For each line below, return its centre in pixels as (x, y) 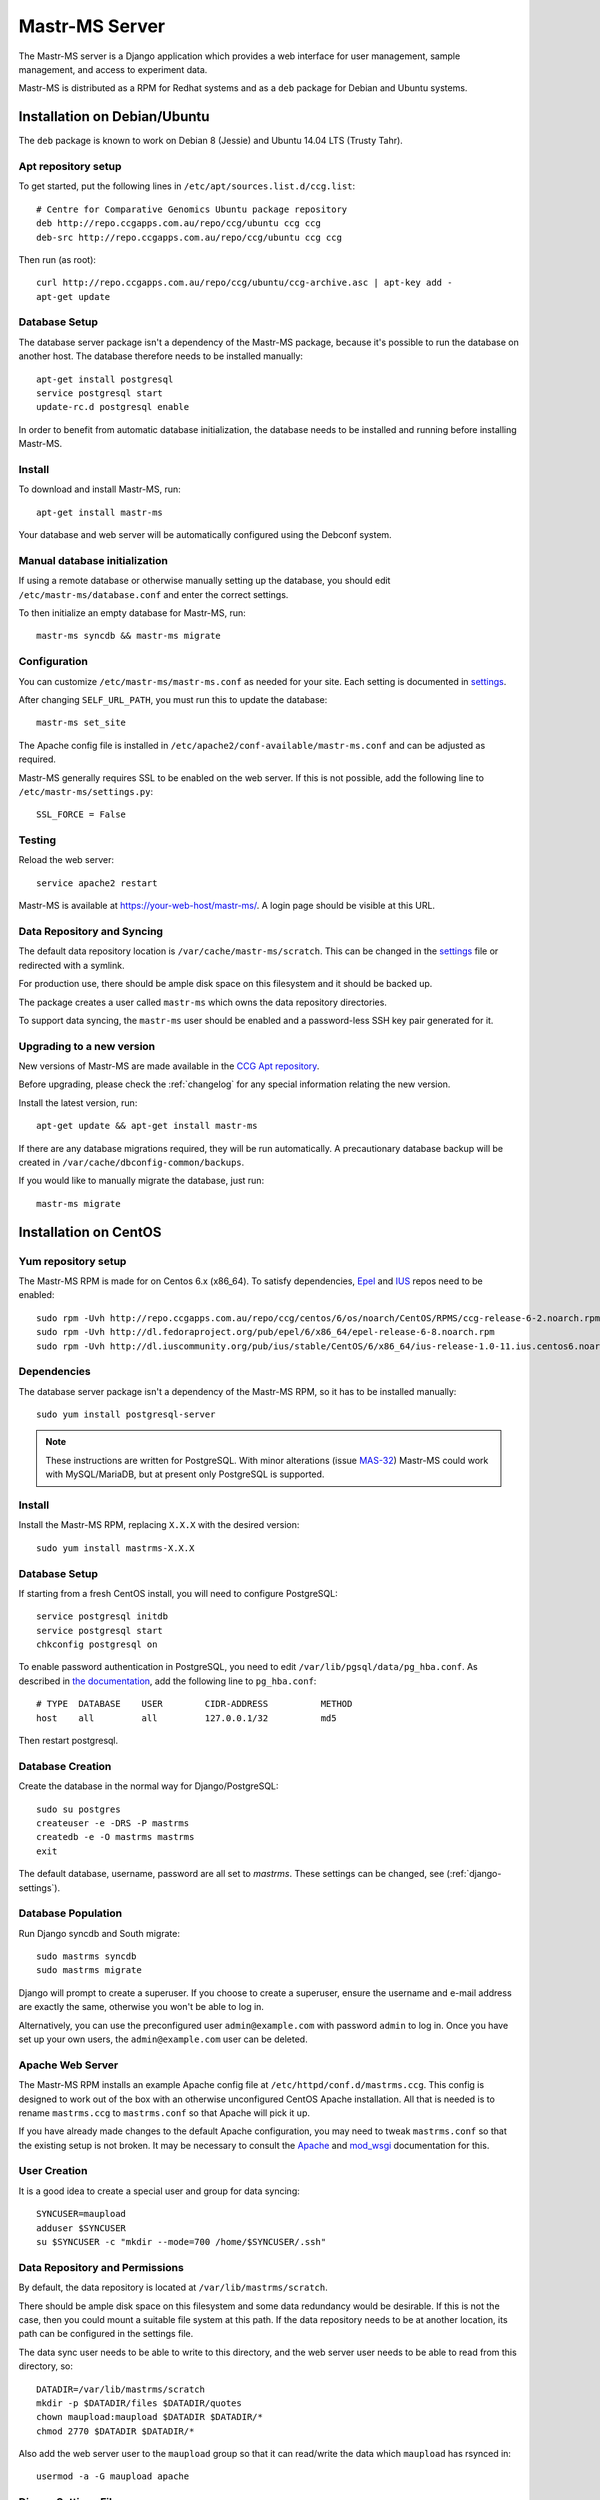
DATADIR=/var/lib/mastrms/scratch (120, 2389)
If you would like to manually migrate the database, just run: (141, 1181)
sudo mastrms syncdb (86, 1956)
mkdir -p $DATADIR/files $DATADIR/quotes (139, 2403)
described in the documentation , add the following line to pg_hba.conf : (167, 1681)
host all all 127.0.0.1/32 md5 (186, 1718)
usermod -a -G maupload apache (113, 2476)
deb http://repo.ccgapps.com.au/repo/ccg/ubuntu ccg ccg (179, 223)
